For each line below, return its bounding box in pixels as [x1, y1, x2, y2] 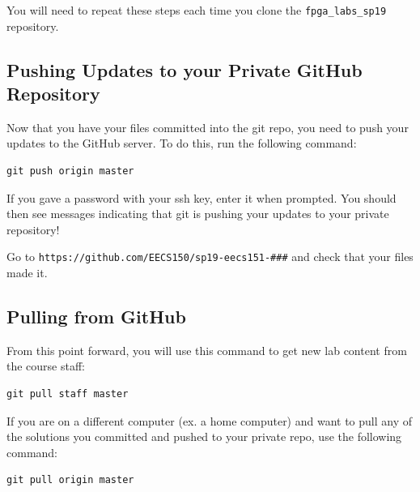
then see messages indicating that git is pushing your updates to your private [6, 205, 389, 222]
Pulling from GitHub [6, 304, 186, 329]
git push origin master [6, 165, 134, 178]
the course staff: [6, 357, 86, 374]
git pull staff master [6, 388, 129, 400]
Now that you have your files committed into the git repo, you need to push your [6, 118, 409, 135]
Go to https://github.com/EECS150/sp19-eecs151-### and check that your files [6, 248, 414, 265]
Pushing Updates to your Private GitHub [6, 57, 363, 82]
